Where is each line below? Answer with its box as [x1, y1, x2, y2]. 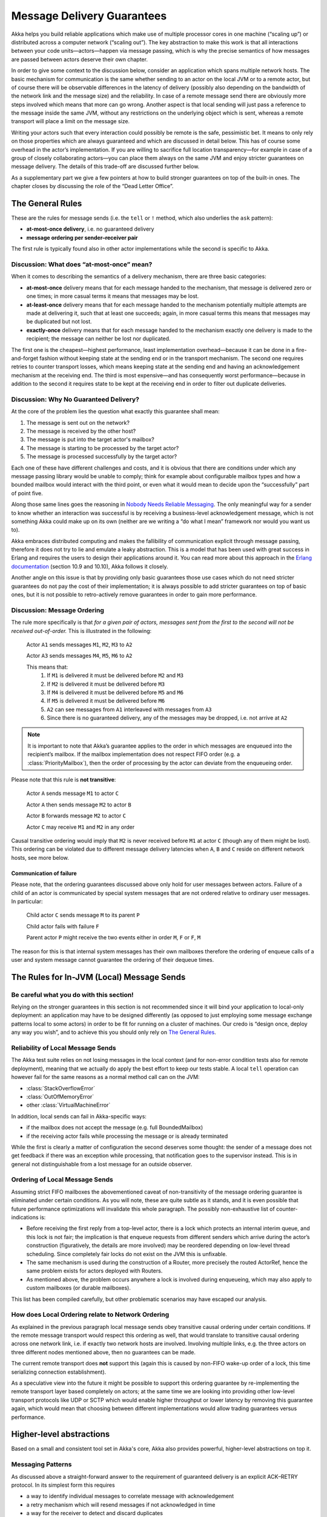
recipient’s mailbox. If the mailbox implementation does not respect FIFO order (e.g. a [27, 751, 240, 758]
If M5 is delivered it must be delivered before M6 [47, 697, 165, 704]
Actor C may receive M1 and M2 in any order [26, 823, 135, 831]
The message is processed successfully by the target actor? [26, 453, 177, 461]
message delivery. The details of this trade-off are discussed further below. [11, 163, 200, 170]
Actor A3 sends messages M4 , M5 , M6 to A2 [26, 652, 133, 660]
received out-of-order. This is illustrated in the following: [11, 627, 152, 634]
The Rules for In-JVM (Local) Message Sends [11, 971, 186, 982]
